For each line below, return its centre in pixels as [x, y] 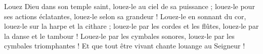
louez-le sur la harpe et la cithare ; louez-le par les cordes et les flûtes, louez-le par [131, 26]
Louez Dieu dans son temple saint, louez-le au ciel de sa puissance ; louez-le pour [129, 6]
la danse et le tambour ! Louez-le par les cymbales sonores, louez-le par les [119, 36]
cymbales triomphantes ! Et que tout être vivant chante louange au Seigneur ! [125, 46]
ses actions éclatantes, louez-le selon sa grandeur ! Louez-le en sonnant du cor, [125, 16]
